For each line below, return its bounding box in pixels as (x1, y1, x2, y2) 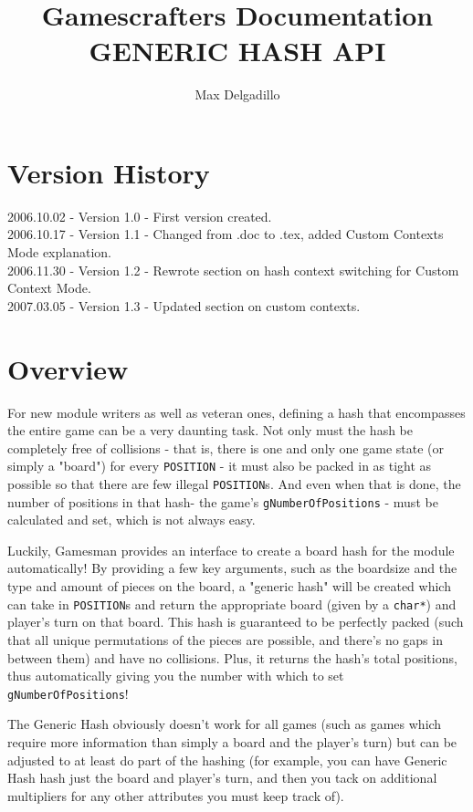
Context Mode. (7, 278, 91, 297)
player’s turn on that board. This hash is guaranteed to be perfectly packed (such (7, 612, 464, 631)
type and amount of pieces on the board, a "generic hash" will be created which (7, 577, 451, 596)
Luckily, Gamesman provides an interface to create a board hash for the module (7, 540, 455, 559)
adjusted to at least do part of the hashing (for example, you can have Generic (7, 750, 447, 769)
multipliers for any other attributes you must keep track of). (7, 786, 344, 805)
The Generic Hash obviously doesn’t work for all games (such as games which (7, 714, 442, 734)
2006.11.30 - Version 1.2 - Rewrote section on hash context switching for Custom (7, 260, 459, 279)
